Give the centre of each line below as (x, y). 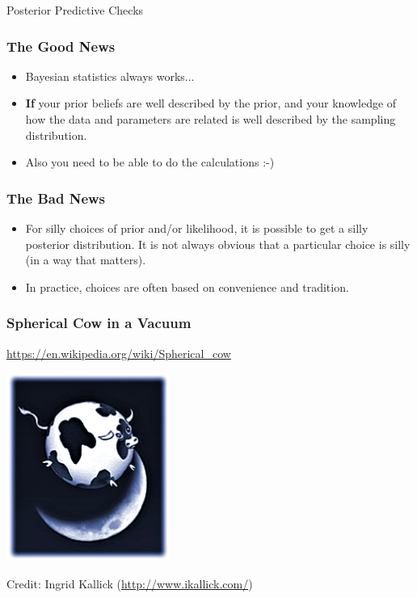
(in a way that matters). (86, 260)
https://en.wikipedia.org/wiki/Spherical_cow (119, 353)
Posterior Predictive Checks (75, 10)
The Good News (61, 46)
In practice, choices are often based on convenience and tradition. (187, 286)
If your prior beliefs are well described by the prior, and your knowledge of (211, 103)
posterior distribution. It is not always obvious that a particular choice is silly (218, 244)
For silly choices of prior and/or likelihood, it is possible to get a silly (197, 228)
